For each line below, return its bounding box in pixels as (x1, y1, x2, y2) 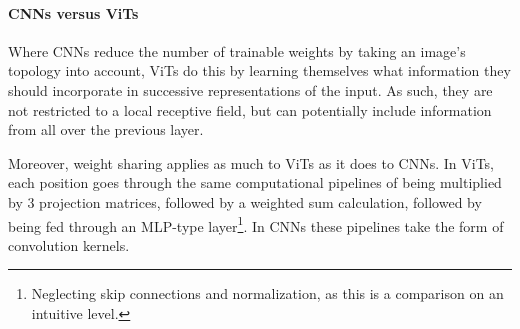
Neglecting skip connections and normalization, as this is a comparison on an (31, 283, 504, 304)
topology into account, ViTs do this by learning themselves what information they (8, 60, 511, 81)
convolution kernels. (8, 234, 130, 255)
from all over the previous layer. (8, 119, 204, 140)
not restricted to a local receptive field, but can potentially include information (8, 99, 492, 120)
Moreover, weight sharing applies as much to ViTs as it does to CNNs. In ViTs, (8, 152, 495, 173)
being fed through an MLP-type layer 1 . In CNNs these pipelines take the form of (8, 212, 504, 236)
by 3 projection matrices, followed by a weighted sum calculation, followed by (8, 191, 482, 212)
